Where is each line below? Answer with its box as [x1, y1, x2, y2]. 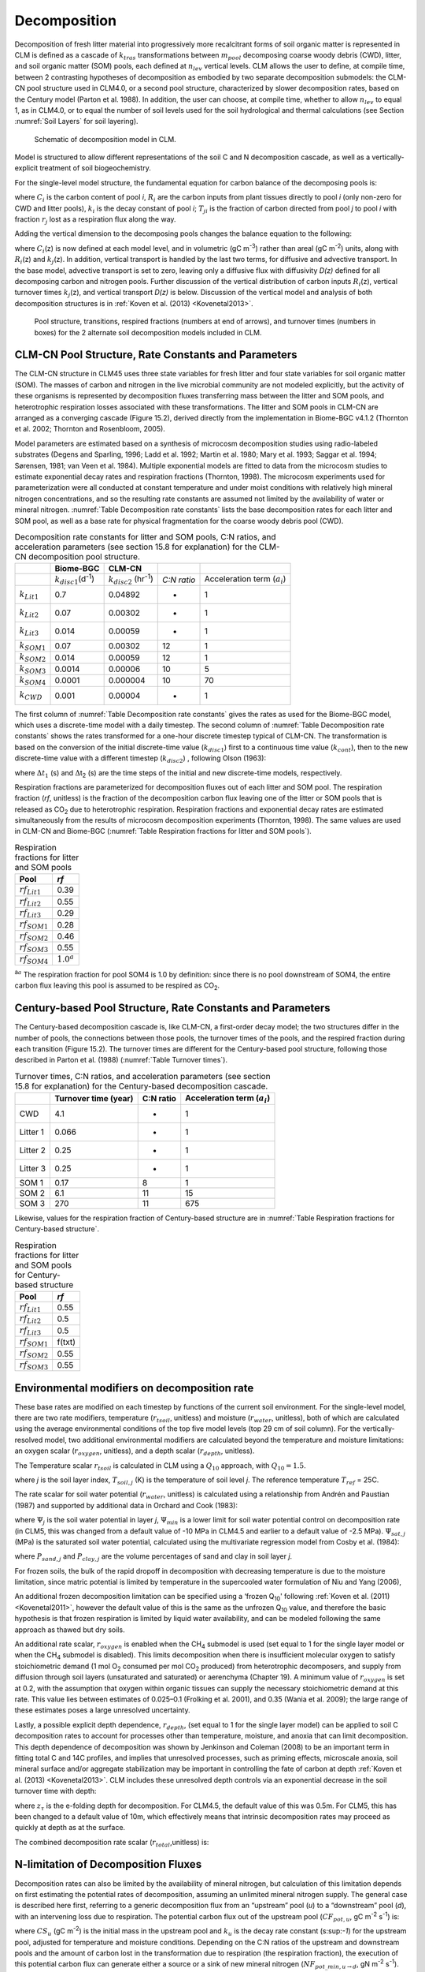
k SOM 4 [19, 675, 46, 687]
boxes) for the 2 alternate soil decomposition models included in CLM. [34, 327, 262, 337]
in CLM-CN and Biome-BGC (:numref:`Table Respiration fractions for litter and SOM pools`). [14, 827, 312, 836]
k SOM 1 [19, 641, 46, 652]
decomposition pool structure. [28, 551, 141, 562]
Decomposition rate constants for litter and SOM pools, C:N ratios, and [14, 532, 276, 543]
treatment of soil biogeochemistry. [39, 163, 151, 173]
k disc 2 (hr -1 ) [108, 572, 153, 586]
